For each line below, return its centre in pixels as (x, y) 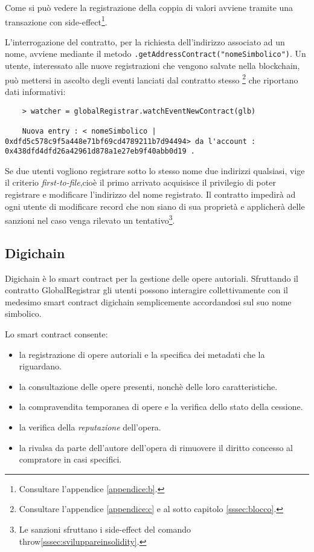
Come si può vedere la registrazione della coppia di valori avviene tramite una (149, 7)
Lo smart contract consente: (56, 334)
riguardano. (40, 366)
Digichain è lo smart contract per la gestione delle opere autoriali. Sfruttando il (152, 278)
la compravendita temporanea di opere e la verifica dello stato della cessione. (161, 407)
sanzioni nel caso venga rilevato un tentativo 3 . (90, 219)
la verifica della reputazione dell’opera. (90, 427)
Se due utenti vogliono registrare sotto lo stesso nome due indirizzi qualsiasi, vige (155, 170)
